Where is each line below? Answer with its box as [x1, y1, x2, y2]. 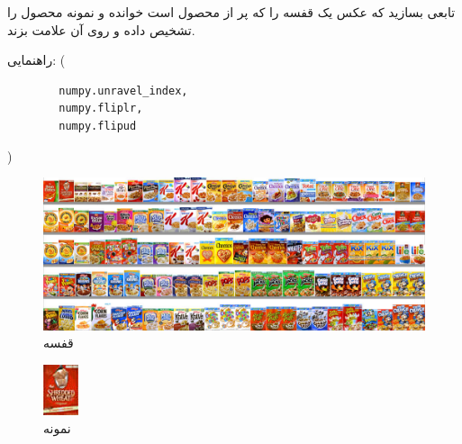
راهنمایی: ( [7, 50, 66, 69]
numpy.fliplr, [59, 102, 143, 115]
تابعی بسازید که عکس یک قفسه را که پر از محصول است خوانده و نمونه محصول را [7, 3, 456, 21]
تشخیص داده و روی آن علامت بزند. [7, 20, 195, 39]
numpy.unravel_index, [59, 84, 188, 97]
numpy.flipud [59, 119, 137, 132]
